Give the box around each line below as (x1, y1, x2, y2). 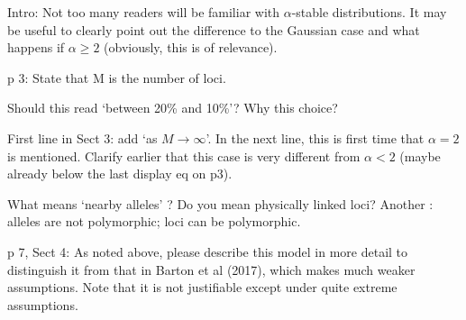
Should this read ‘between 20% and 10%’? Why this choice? (7, 98, 338, 117)
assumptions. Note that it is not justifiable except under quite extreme (7, 278, 397, 297)
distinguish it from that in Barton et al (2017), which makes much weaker (7, 260, 416, 279)
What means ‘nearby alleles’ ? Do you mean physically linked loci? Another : (7, 194, 434, 213)
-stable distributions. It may (291, 3, 447, 21)
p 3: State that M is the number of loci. (7, 68, 226, 87)
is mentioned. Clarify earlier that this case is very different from (7, 146, 361, 165)
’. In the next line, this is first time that (206, 128, 425, 147)
